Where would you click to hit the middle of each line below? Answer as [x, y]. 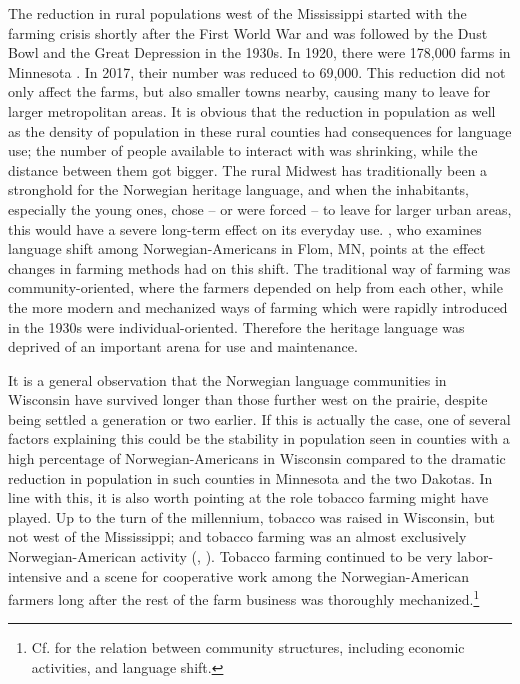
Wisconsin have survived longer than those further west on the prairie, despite [248, 399]
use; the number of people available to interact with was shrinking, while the [243, 150]
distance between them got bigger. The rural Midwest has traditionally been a [248, 169]
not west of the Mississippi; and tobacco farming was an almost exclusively [237, 536]
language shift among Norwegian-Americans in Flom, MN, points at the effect [247, 248]
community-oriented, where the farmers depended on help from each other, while [255, 287]
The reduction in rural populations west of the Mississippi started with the [237, 13]
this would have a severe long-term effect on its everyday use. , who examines [245, 228]
